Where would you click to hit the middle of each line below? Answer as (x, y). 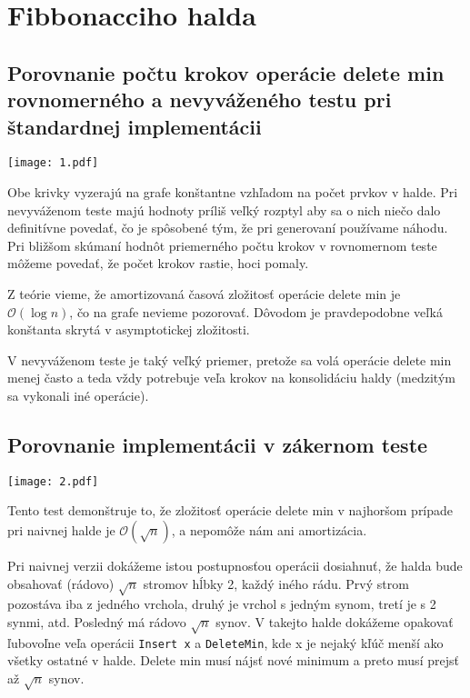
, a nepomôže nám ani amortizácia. (269, 530)
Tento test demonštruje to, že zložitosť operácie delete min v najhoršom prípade (230, 510)
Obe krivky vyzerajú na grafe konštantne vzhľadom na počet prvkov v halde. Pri (233, 192)
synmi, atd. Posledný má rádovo (97, 621)
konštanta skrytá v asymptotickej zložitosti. (129, 329)
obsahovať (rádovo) (61, 583)
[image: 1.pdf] (53, 163)
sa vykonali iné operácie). (78, 395)
